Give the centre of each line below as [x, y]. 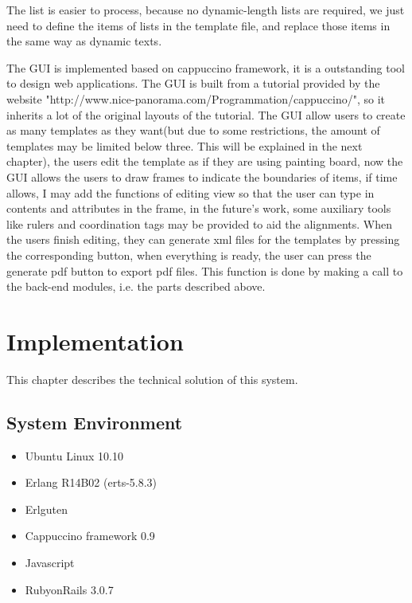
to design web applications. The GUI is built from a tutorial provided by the [193, 83]
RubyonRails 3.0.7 [69, 589]
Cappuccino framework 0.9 [90, 536]
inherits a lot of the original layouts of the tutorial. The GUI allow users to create [206, 114]
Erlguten [46, 509]
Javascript [50, 562]
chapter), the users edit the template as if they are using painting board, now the [205, 161]
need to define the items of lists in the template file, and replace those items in [198, 25]
